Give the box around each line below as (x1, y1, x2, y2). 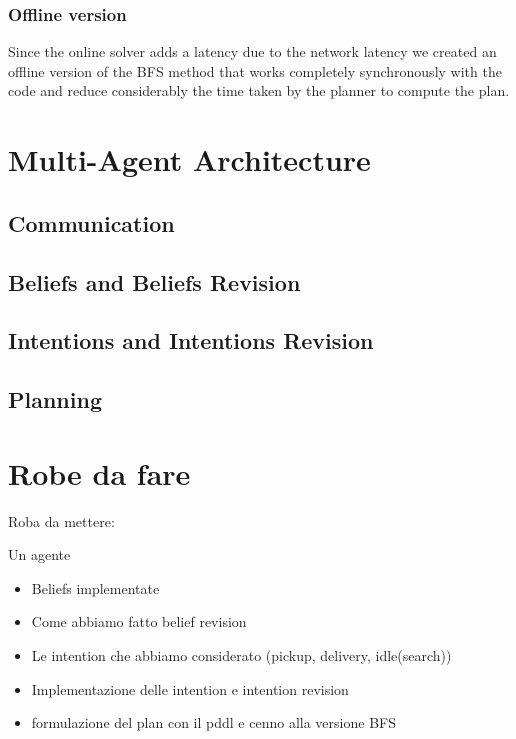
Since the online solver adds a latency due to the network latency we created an (8, 41, 497, 62)
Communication (8, 207, 175, 238)
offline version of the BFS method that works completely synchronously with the (8, 60, 502, 81)
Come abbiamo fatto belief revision (31, 611, 247, 632)
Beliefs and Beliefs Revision (8, 266, 301, 297)
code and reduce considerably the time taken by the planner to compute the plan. (8, 80, 510, 101)
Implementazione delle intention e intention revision (31, 678, 349, 699)
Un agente (8, 544, 71, 565)
